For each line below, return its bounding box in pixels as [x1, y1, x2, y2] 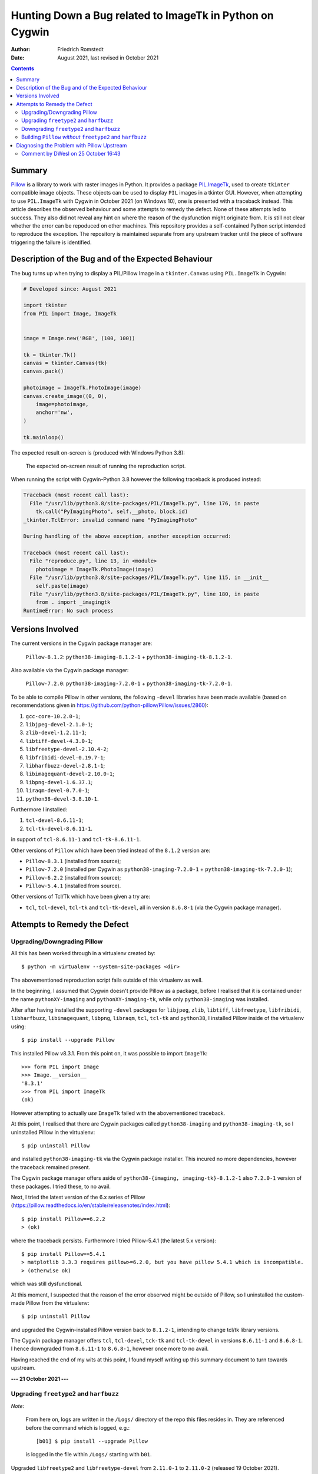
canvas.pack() [23, 368, 64, 374]
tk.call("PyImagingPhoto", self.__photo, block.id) [35, 508, 188, 515]
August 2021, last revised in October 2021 [57, 54, 159, 61]
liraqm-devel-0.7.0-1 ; [25, 787, 90, 794]
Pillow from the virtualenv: [25, 1299, 90, 1306]
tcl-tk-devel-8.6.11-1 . [25, 825, 93, 832]
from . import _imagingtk [35, 599, 111, 606]
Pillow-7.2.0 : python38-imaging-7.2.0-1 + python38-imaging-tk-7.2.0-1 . [25, 680, 233, 687]
